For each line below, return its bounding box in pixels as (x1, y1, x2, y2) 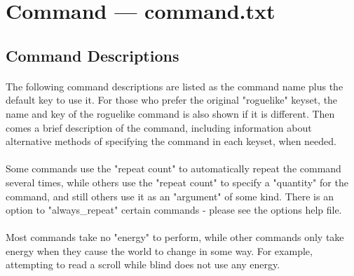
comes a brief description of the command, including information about (6, 120, 312, 134)
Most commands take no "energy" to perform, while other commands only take (6, 230, 344, 244)
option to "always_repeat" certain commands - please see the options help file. (6, 202, 342, 217)
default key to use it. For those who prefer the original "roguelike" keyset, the (6, 92, 338, 107)
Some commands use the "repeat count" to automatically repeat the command (6, 161, 341, 176)
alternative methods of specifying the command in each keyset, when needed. (6, 134, 336, 149)
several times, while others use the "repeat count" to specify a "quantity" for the (6, 174, 348, 189)
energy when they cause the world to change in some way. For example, (6, 243, 313, 258)
